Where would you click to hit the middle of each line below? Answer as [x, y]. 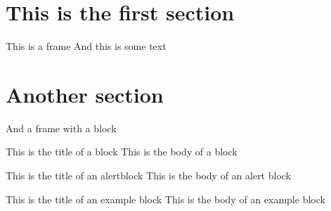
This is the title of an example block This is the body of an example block [165, 199]
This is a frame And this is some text [86, 46]
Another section [85, 94]
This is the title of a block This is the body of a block [122, 152]
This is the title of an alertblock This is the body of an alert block [149, 175]
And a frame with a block [61, 128]
